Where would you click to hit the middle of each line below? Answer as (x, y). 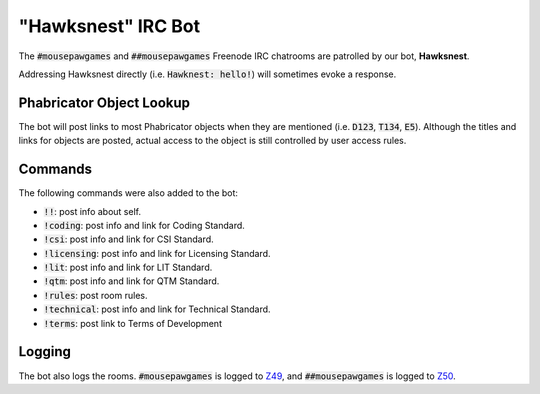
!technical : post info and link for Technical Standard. (157, 309)
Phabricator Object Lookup (104, 102)
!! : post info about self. (92, 211)
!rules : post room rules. (95, 295)
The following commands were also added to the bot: (128, 193)
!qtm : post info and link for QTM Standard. (131, 281)
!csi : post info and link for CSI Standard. (128, 239)
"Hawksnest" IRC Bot (109, 26)
